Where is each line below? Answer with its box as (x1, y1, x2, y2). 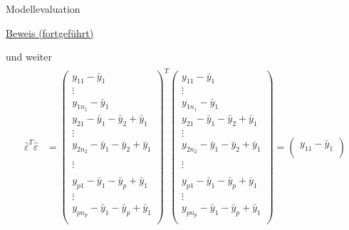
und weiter (6, 49, 52, 64)
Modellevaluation (6, 1, 80, 16)
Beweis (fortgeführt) (6, 25, 94, 40)
